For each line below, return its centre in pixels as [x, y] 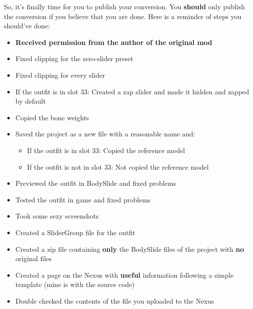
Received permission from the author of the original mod [114, 42]
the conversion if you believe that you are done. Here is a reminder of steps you [123, 16]
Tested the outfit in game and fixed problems [83, 199]
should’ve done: [27, 26]
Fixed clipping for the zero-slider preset [74, 58]
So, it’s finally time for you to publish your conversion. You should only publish [125, 6]
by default [31, 101]
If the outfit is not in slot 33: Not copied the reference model [118, 166]
